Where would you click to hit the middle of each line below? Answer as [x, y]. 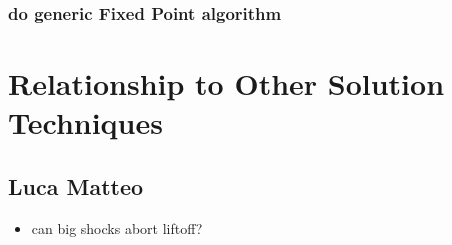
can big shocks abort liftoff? [117, 227]
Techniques [85, 122]
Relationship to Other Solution [226, 83]
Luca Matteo [76, 185]
